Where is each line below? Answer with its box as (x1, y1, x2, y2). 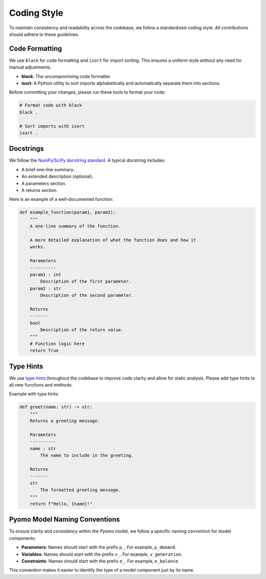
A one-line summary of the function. (30, 224, 121, 229)
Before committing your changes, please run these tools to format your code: (9, 89, 166, 95)
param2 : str (30, 285, 62, 291)
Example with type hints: (9, 391, 59, 397)
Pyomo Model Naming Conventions (9, 515, 120, 524)
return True (30, 348, 59, 353)
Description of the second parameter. (40, 293, 134, 298)
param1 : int (30, 271, 62, 277)
